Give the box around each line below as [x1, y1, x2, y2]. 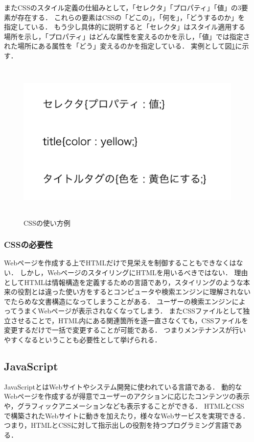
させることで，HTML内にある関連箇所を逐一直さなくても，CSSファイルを [10, 315, 249, 325]
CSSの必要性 [4, 238, 53, 251]
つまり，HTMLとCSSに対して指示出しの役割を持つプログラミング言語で [4, 420, 235, 430]
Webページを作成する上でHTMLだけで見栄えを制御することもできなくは [4, 258, 236, 268]
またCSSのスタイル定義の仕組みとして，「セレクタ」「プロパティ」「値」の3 [4, 2, 241, 12]
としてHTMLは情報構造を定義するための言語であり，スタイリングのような [4, 277, 243, 287]
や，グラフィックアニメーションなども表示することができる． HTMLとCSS [4, 401, 244, 411]
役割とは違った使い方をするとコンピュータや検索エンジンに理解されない [17, 286, 251, 297]
